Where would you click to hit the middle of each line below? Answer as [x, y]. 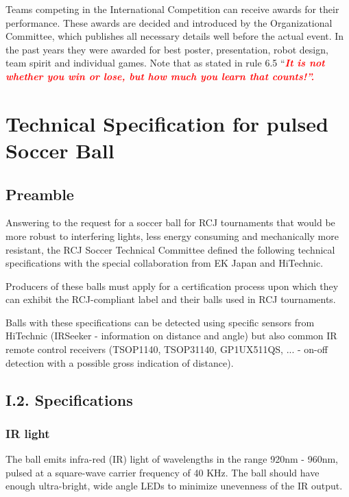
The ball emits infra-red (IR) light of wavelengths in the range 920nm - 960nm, [172, 459]
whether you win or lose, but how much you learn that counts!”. [160, 76]
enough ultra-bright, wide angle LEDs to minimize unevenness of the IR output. [174, 486]
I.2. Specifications [69, 399]
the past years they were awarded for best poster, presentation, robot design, [167, 49]
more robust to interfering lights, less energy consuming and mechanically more [172, 235]
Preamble [40, 194]
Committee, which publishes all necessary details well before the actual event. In [175, 36]
